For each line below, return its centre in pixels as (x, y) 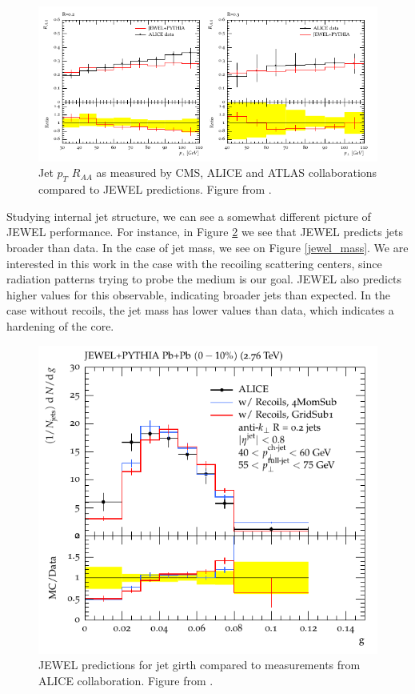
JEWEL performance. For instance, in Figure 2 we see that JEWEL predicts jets (205, 232)
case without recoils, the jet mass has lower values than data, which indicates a (200, 310)
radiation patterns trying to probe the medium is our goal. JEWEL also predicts (204, 279)
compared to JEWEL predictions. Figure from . (155, 189)
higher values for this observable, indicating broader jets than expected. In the (199, 294)
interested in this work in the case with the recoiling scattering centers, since (194, 263)
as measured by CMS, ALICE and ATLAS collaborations (237, 172)
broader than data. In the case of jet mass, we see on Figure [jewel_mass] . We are (207, 248)
